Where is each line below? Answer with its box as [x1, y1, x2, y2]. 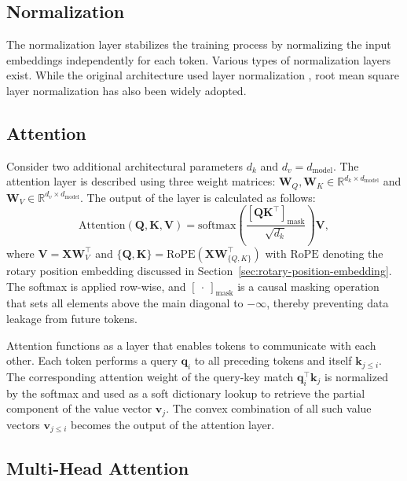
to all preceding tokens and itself [194, 352, 352, 369]
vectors [6, 416, 40, 432]
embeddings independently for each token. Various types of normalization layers [6, 51, 390, 68]
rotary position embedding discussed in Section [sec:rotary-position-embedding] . [6, 262, 392, 278]
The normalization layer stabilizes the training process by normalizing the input [6, 36, 391, 53]
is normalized [324, 368, 388, 384]
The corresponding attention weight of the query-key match [6, 368, 294, 384]
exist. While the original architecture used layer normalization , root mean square [6, 67, 399, 83]
